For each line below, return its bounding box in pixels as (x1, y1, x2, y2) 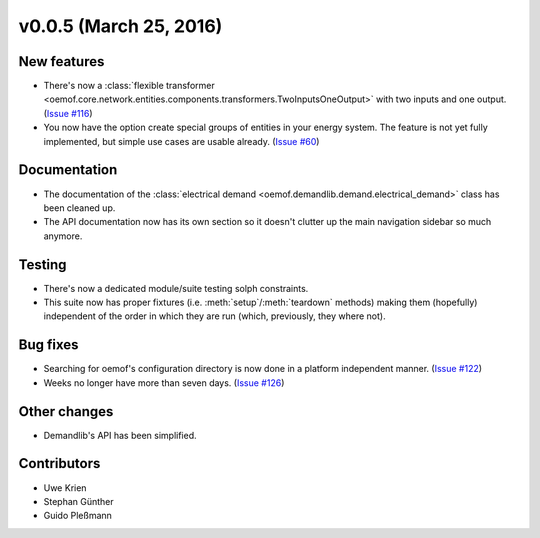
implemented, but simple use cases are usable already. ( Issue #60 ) (43, 135, 320, 147)
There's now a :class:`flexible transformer (43, 80, 215, 92)
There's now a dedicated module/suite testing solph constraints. (43, 282, 309, 294)
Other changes (18, 403, 114, 420)
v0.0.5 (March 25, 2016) (18, 15, 223, 37)
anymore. (43, 230, 83, 242)
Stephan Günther (43, 495, 114, 507)
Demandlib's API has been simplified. (43, 429, 197, 441)
